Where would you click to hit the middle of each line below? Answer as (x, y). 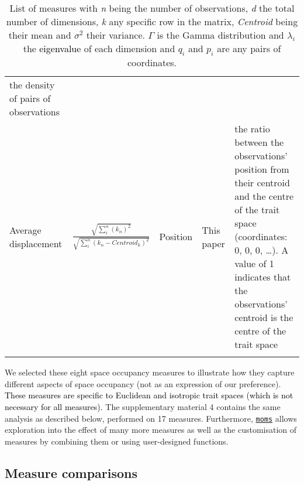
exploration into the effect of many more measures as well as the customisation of (151, 430)
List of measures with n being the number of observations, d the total (152, 8)
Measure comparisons (71, 472)
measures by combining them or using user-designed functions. (117, 441)
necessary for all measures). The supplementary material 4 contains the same (143, 406)
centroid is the (264, 317)
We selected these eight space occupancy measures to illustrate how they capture (150, 372)
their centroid (262, 183)
